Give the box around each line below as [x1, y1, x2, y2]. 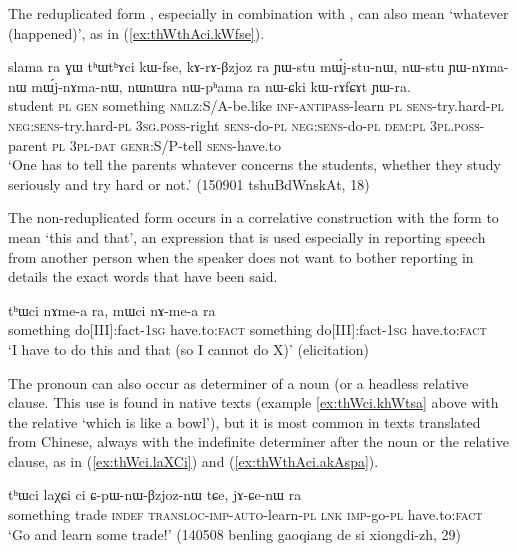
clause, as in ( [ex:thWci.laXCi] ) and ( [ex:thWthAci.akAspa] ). [8, 450, 379, 471]
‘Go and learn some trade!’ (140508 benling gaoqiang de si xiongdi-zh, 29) [8, 523, 462, 544]
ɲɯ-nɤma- [448, 56, 509, 77]
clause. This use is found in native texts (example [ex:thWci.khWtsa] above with [8, 392, 499, 413]
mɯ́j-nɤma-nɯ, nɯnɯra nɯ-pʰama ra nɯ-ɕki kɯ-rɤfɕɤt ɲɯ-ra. [31, 75, 411, 96]
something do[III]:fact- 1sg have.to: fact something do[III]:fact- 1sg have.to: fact [8, 319, 487, 340]
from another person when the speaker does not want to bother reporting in [8, 246, 474, 267]
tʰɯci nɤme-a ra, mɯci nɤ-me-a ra [8, 299, 216, 320]
